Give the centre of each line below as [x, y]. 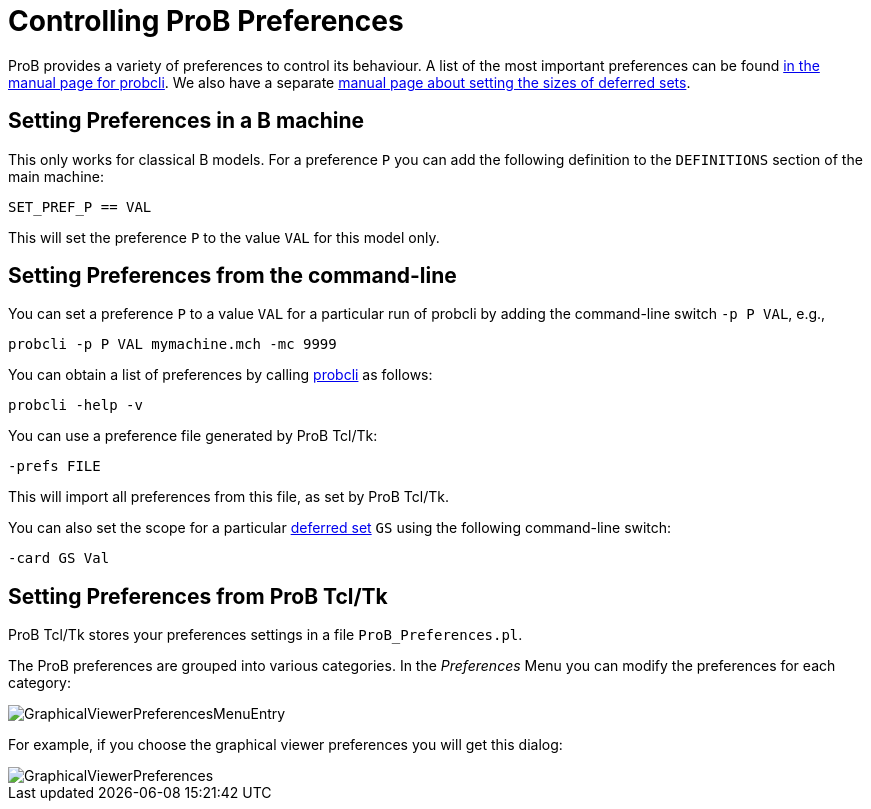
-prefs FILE [54, 466]
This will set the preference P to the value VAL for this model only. [224, 237]
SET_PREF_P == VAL [80, 206]
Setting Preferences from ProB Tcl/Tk [198, 596]
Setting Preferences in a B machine [186, 121]
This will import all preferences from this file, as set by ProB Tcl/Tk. [228, 497]
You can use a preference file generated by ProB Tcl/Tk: [193, 436]
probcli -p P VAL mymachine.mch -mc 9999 [172, 344]
